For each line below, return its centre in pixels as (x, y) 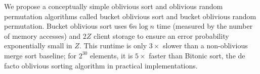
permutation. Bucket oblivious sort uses (66, 26)
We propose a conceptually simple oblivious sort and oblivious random (114, 6)
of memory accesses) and (42, 35)
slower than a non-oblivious (205, 46)
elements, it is (111, 55)
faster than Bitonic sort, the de (197, 55)
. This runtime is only (113, 46)
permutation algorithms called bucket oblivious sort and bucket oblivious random (130, 16)
